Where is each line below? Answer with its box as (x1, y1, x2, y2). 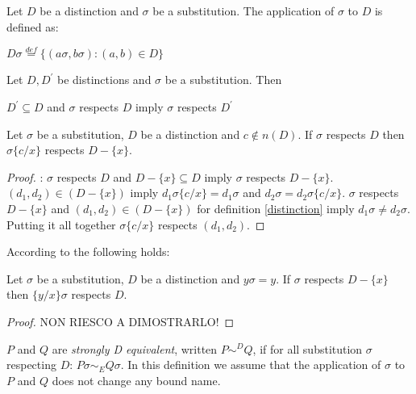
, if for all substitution (252, 340, 363, 357)
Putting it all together (6, 216, 116, 233)
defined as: (6, 18, 59, 35)
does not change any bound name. (52, 371, 221, 388)
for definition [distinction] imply (197, 199, 355, 216)
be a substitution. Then (164, 71, 282, 88)
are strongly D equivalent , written (52, 340, 218, 357)
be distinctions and (56, 71, 152, 88)
